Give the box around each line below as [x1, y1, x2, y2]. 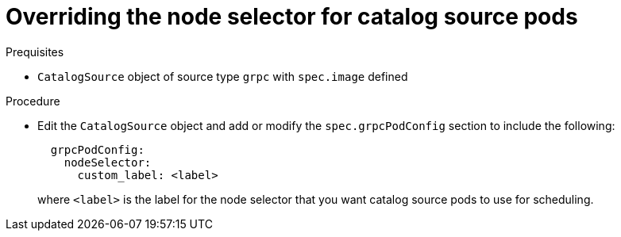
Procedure [6, 94, 60, 108]
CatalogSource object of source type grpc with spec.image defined [37, 69, 408, 83]
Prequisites [6, 44, 64, 59]
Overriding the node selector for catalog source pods [6, 3, 578, 30]
